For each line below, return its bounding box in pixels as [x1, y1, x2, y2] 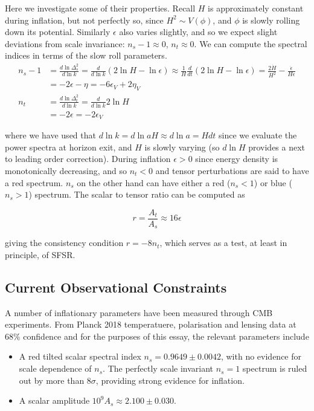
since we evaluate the [219, 129, 297, 141]
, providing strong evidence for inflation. [95, 374, 245, 386]
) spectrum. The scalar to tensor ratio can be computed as [28, 188, 245, 201]
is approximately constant [208, 2, 304, 14]
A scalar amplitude [19, 394, 90, 407]
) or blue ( [254, 176, 292, 189]
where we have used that [5, 129, 96, 141]
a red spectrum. [5, 176, 63, 189]
